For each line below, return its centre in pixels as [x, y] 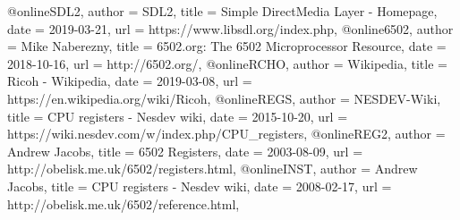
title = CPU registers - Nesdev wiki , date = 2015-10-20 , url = [178, 116]
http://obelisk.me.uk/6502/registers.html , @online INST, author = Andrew [213, 169]
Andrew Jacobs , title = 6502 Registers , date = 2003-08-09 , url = [185, 151]
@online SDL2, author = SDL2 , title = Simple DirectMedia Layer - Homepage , [222, 11]
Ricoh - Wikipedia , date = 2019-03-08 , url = [130, 81]
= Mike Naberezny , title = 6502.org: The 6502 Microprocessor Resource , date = [227, 46]
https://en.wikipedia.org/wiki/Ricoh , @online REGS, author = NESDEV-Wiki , [224, 98]
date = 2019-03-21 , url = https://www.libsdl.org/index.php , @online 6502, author [230, 28]
